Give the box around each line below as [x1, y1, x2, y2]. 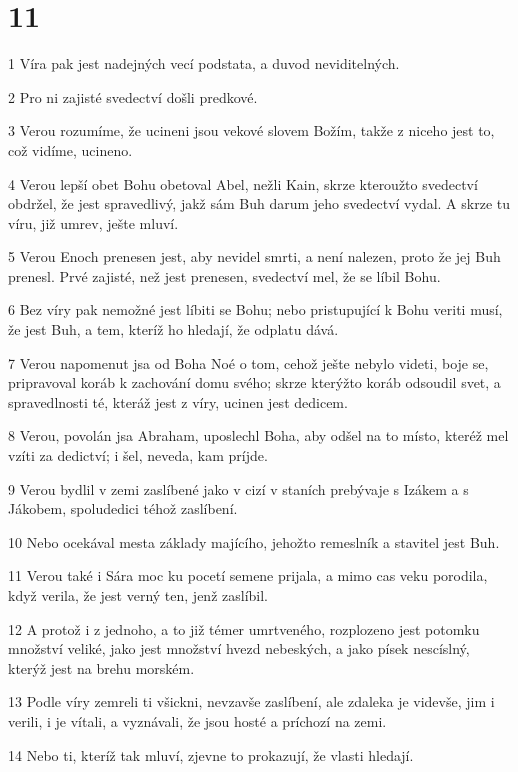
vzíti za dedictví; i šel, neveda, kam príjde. [8, 445, 268, 466]
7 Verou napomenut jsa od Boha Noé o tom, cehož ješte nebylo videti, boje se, [8, 352, 489, 373]
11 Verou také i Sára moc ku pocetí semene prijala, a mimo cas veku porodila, [8, 565, 488, 586]
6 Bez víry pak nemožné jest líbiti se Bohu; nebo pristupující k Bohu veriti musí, [8, 299, 503, 320]
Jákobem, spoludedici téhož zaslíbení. [8, 498, 238, 519]
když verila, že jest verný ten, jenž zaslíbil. [8, 585, 268, 605]
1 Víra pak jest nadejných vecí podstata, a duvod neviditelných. [8, 53, 400, 74]
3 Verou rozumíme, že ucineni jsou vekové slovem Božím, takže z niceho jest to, [8, 120, 495, 141]
